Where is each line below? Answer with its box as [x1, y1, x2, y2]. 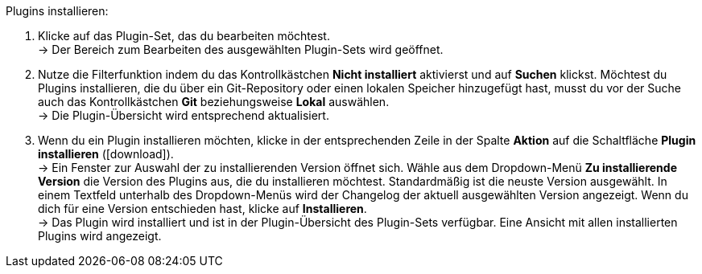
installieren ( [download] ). [38, 147, 174, 161]
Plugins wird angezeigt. [38, 229, 162, 243]
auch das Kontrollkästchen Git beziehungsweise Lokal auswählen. [38, 95, 390, 108]
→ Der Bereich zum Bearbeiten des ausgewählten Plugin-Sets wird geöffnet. [38, 43, 444, 56]
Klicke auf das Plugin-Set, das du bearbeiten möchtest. [38, 29, 330, 43]
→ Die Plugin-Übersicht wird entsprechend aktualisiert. [38, 108, 329, 122]
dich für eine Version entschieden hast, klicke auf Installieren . [38, 202, 367, 215]
